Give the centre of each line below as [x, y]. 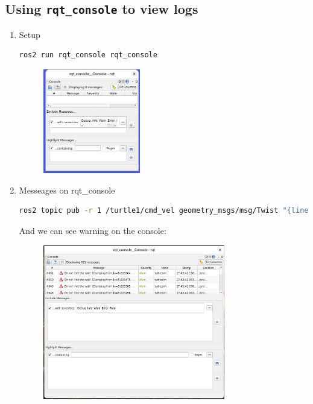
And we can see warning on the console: [93, 230]
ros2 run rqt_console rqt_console [88, 55]
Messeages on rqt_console [67, 190]
